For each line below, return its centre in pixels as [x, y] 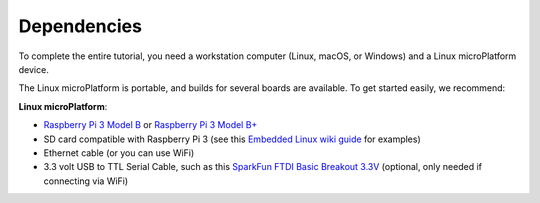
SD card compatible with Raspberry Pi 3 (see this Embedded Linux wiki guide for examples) [232, 139]
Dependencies [80, 26]
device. [33, 69]
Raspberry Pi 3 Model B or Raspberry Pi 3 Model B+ [150, 125]
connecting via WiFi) [86, 181]
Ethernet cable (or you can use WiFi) [119, 152]
